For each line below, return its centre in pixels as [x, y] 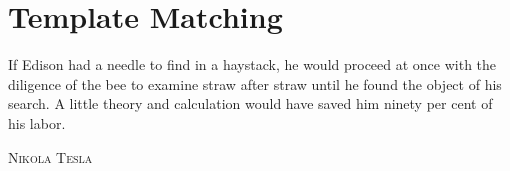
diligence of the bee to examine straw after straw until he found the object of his [255, 83]
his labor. [37, 122]
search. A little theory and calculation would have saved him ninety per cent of [250, 103]
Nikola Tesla [50, 156]
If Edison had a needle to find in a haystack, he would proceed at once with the [252, 64]
